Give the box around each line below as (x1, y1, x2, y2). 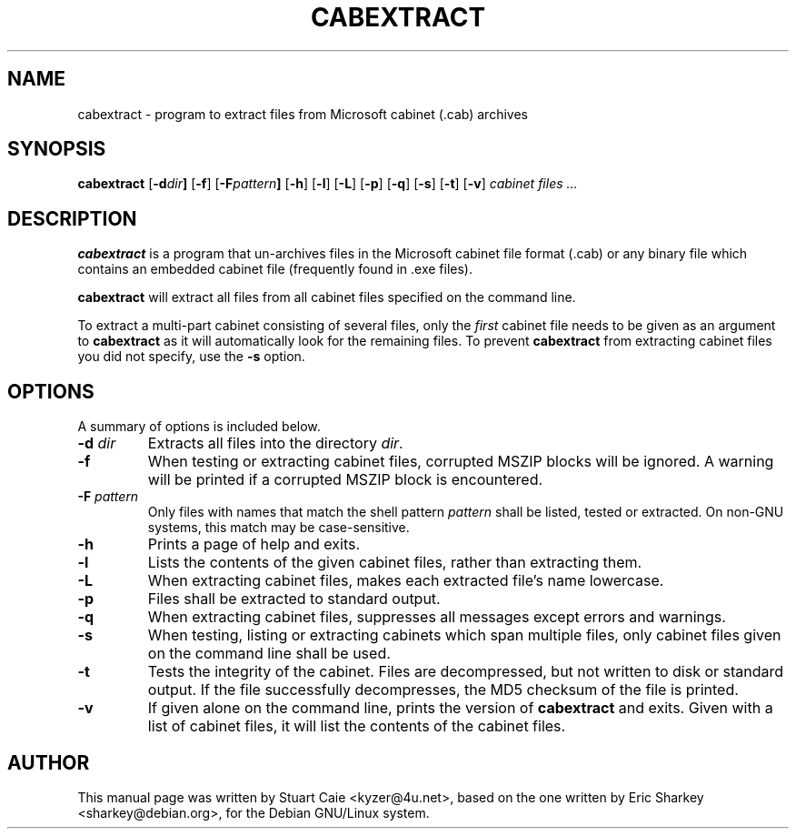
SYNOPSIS (7, 137, 106, 161)
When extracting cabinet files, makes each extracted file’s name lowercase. (147, 571, 664, 590)
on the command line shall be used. (147, 644, 391, 663)
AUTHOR (7, 750, 90, 774)
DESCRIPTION (7, 206, 137, 230)
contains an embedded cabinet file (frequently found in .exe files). (77, 261, 473, 277)
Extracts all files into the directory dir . (147, 434, 403, 453)
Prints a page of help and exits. (147, 535, 361, 554)
